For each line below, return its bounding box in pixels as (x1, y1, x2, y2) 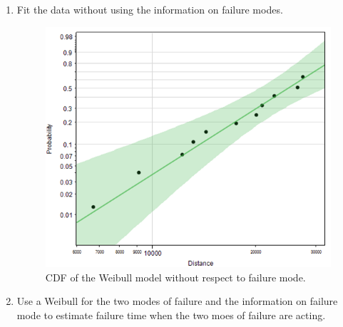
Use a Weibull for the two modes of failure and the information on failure (16, 294, 338, 308)
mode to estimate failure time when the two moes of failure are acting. (16, 307, 326, 322)
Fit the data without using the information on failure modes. (16, 2, 283, 16)
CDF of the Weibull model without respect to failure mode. (45, 269, 306, 284)
